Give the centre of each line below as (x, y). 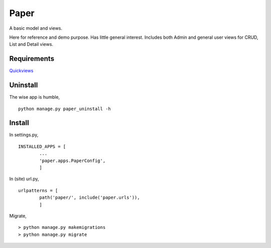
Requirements (32, 59)
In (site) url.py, (24, 179)
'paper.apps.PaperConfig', (73, 160)
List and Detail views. (31, 44)
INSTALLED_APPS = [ (42, 146)
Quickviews (21, 71)
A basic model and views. (36, 28)
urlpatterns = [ (38, 190)
